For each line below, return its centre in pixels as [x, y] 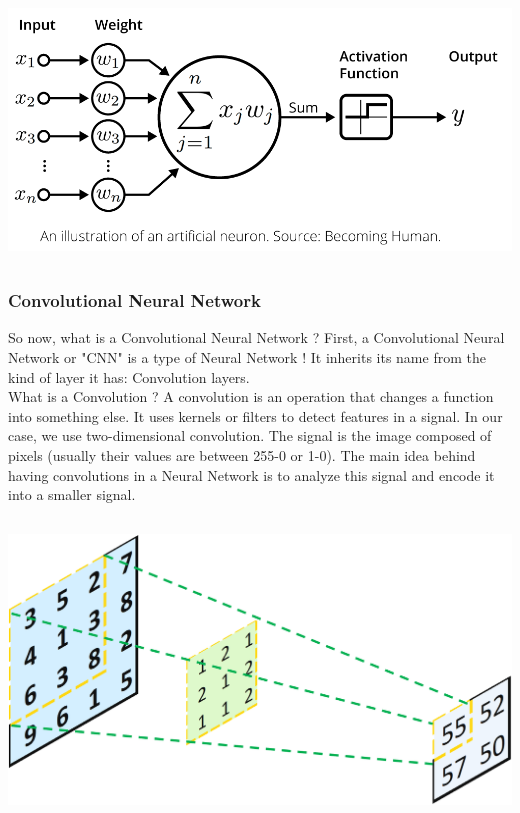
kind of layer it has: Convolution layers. [129, 376]
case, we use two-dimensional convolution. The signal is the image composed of [250, 435]
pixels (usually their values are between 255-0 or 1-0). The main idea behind [242, 454]
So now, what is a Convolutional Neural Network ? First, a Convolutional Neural [256, 337]
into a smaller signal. [72, 494]
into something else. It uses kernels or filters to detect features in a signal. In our [255, 415]
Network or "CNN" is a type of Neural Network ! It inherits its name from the [247, 356]
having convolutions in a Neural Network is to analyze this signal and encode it [251, 474]
